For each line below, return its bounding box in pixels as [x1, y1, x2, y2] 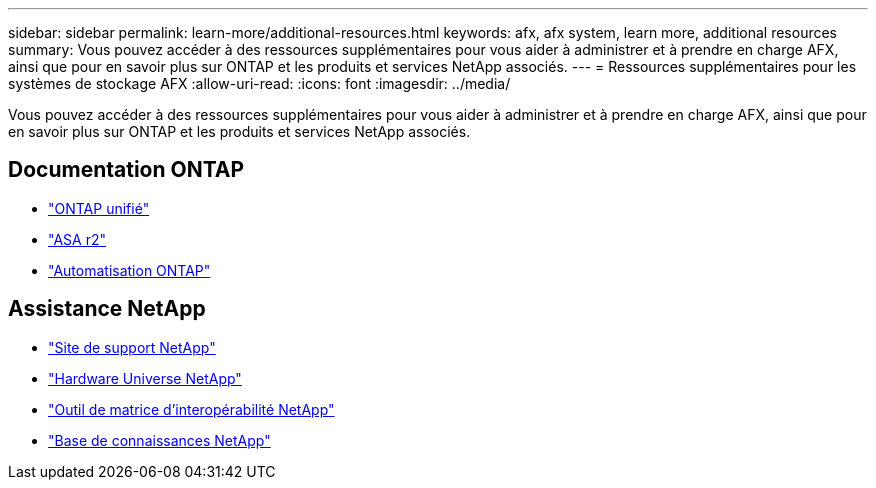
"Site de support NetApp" [48, 338, 216, 356]
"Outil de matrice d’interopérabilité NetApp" [48, 400, 335, 418]
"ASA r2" [48, 230, 106, 248]
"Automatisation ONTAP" [48, 261, 211, 279]
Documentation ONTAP [8, 157, 245, 183]
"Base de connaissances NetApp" [48, 431, 271, 449]
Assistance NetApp [8, 296, 206, 322]
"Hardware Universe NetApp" [48, 369, 242, 387]
